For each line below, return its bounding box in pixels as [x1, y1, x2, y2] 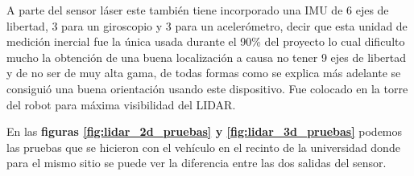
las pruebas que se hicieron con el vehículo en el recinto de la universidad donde [6, 138, 400, 155]
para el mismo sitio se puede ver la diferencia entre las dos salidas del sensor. [6, 154, 387, 171]
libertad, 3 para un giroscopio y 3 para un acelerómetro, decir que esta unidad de [6, 17, 408, 34]
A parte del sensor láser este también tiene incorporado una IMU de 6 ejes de [6, 2, 389, 18]
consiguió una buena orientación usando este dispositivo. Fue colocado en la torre [6, 80, 408, 96]
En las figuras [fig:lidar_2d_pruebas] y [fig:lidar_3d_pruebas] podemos [6, 123, 403, 140]
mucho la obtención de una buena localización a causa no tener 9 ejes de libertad [6, 48, 407, 65]
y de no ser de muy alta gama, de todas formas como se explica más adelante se [6, 64, 401, 81]
